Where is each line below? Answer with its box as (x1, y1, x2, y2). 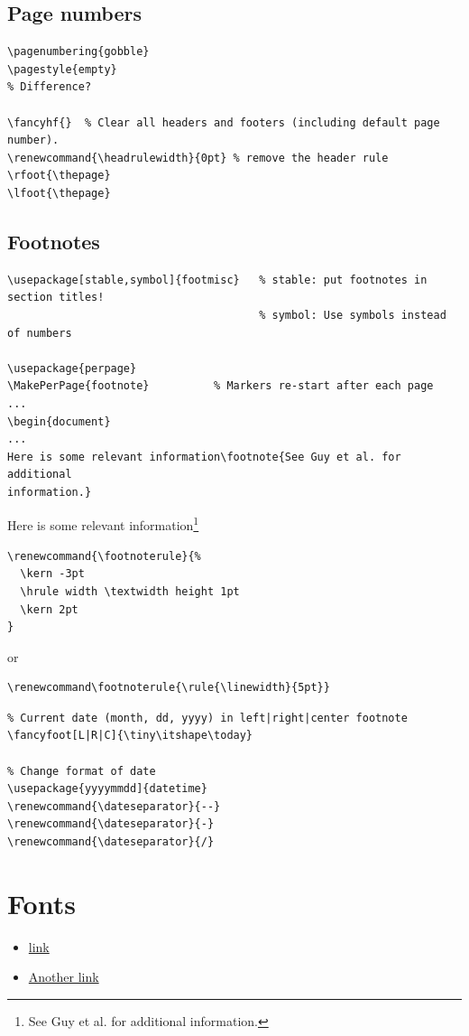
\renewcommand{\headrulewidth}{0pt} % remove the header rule (7, 151, 389, 164)
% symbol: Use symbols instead (259, 308, 446, 322)
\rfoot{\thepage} (7, 169, 111, 182)
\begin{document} (7, 415, 111, 428)
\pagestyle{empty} (7, 62, 117, 76)
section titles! (7, 291, 105, 304)
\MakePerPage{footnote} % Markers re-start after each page (7, 379, 434, 393)
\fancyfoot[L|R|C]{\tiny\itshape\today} (7, 729, 253, 742)
